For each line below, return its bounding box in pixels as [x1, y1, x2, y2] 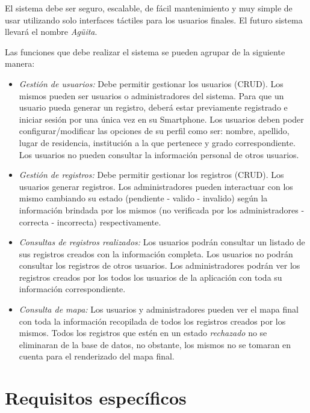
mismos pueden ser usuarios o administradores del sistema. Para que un [19, 89, 284, 102]
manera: [5, 57, 35, 70]
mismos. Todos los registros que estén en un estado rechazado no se [19, 326, 267, 339]
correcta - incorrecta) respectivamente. [19, 215, 161, 228]
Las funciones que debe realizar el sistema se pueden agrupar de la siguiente [5, 45, 285, 58]
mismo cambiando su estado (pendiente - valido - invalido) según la [19, 192, 268, 204]
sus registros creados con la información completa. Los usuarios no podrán [19, 247, 293, 260]
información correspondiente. [19, 283, 126, 295]
